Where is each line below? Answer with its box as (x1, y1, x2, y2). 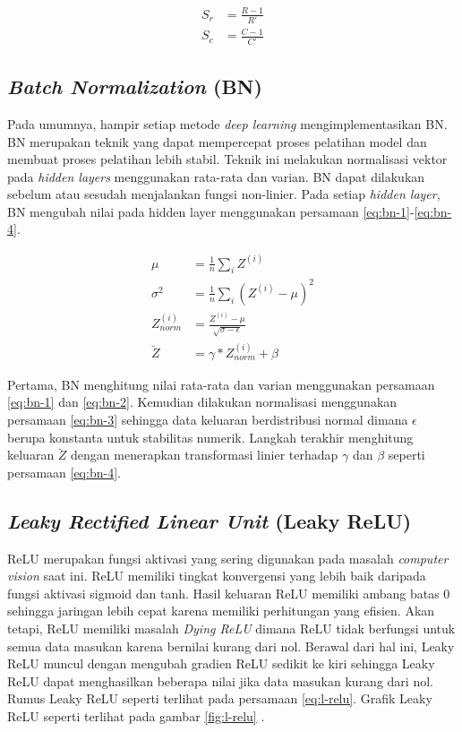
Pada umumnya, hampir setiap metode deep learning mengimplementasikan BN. (7, 114, 448, 133)
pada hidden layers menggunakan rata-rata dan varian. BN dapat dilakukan (7, 167, 425, 185)
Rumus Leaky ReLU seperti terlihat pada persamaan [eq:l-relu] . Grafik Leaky (7, 689, 432, 708)
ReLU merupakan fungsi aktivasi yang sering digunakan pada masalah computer (7, 548, 449, 567)
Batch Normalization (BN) (7, 73, 262, 100)
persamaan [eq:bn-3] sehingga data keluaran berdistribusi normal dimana (7, 409, 408, 428)
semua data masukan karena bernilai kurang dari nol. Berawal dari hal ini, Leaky (7, 636, 455, 655)
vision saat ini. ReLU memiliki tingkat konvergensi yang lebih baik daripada (7, 566, 426, 585)
